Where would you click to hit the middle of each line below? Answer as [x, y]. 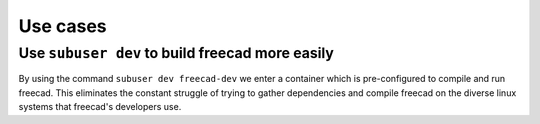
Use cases [62, 26]
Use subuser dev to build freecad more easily [176, 53]
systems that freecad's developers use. [100, 107]
